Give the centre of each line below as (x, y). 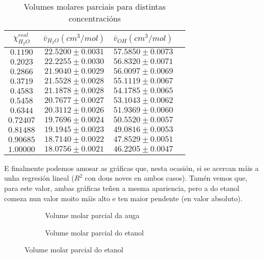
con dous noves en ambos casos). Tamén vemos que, (166, 178)
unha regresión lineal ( (39, 178)
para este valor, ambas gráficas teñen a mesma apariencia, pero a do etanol (122, 188)
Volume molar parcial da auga (92, 215)
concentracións (95, 18)
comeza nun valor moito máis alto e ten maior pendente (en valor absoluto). (123, 198)
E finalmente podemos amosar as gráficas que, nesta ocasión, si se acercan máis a (131, 168)
